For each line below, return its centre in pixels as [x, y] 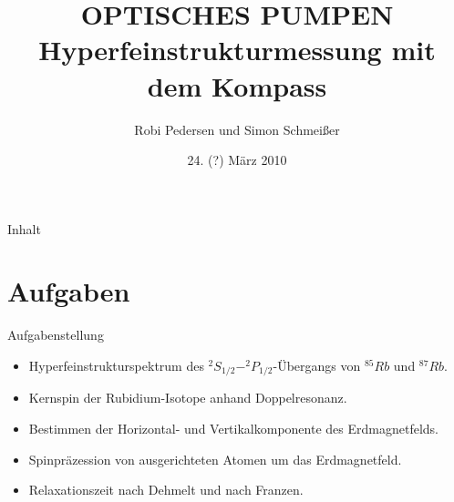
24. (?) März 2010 [237, 160]
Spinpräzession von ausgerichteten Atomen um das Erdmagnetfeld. [215, 459]
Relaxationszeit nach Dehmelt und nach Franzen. [166, 490]
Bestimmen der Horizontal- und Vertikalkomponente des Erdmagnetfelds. [233, 429]
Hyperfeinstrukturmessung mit [237, 50]
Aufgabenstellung [56, 335]
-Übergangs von [317, 365]
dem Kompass [237, 85]
